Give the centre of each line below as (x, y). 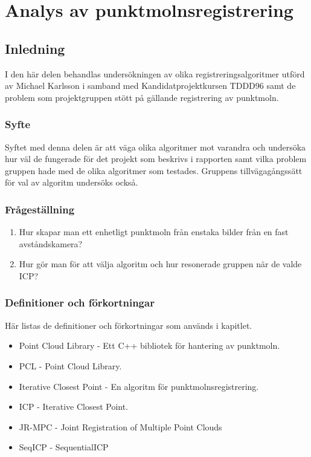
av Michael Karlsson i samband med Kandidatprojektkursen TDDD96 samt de (150, 86)
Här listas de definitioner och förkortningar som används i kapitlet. (129, 325)
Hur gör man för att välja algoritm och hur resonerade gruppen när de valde (160, 264)
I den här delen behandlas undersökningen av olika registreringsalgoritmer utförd (155, 73)
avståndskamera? (51, 243)
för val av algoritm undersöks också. (72, 182)
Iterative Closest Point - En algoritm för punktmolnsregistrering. (139, 386)
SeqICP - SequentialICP (64, 447)
